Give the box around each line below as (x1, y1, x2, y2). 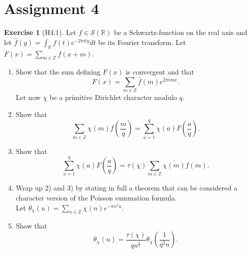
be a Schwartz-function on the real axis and (114, 27, 248, 37)
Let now (15, 92, 41, 102)
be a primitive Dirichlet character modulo (49, 92, 177, 102)
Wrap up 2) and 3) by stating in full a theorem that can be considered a (15, 182, 238, 193)
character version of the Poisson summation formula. (15, 192, 177, 203)
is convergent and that (125, 66, 194, 77)
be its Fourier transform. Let (98, 36, 186, 47)
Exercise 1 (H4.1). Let (4, 27, 76, 37)
